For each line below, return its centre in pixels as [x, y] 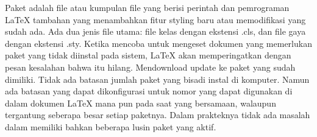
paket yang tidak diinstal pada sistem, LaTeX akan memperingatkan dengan [148, 55]
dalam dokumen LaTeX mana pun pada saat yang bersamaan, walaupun [141, 103]
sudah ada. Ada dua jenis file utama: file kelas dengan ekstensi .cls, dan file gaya [155, 31]
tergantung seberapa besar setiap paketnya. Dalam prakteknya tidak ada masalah [158, 115]
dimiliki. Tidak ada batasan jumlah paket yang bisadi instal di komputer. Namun [157, 79]
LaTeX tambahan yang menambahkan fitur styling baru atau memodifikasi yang [155, 19]
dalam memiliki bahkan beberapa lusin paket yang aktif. [111, 126]
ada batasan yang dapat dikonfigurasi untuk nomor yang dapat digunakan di [149, 91]
